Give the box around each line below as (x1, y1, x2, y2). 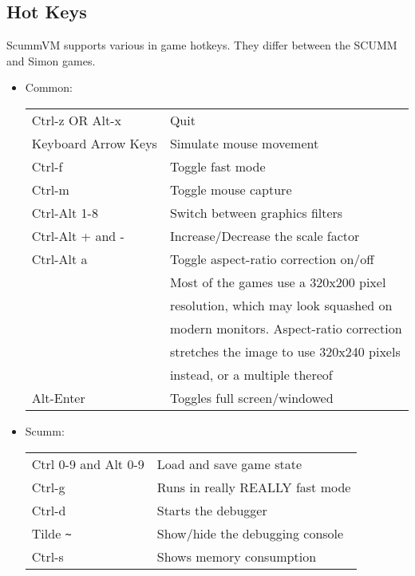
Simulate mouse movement (169, 133, 319, 152)
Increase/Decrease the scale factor (169, 226, 360, 245)
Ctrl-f (31, 156, 63, 176)
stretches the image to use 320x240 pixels (169, 341, 401, 361)
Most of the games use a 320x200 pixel (169, 272, 386, 291)
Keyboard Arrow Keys (31, 133, 157, 152)
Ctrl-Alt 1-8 (31, 203, 98, 222)
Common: (25, 79, 73, 96)
